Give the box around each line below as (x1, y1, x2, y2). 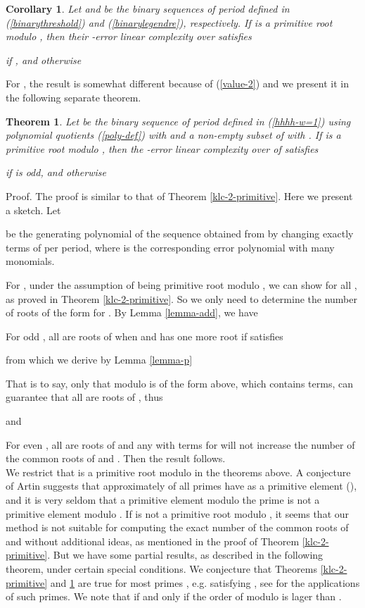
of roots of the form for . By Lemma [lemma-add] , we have (6, 305, 258, 320)
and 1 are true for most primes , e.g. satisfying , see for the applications (50, 575, 360, 590)
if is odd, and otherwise (6, 165, 106, 180)
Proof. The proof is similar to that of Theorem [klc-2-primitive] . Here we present (6, 188, 353, 203)
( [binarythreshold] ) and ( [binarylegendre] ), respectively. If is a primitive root (6, 15, 333, 30)
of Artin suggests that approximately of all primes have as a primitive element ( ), (6, 478, 357, 493)
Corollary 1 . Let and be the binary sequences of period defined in (6, 1, 290, 15)
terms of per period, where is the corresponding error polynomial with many (6, 240, 335, 254)
